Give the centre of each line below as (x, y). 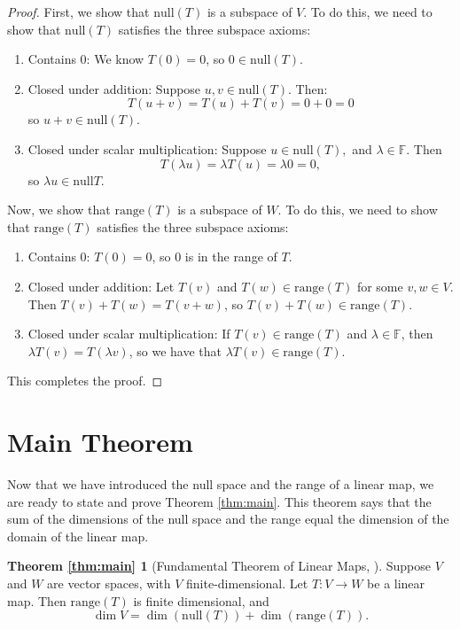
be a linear (396, 583)
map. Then (37, 600)
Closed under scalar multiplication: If (129, 334)
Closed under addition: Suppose (114, 88)
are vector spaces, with (109, 583)
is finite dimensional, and (201, 600)
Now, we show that (59, 210)
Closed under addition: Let (101, 286)
